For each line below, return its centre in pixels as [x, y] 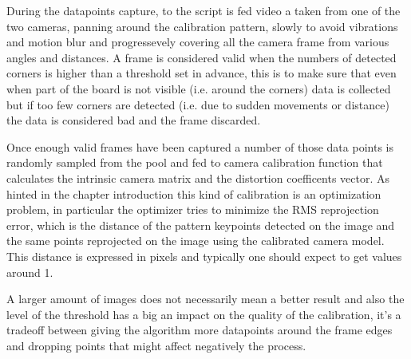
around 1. [30, 272]
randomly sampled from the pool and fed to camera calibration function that [195, 162]
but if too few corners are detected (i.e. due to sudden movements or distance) [198, 104]
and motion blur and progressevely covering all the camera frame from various [198, 42]
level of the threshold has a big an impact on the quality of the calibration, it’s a [204, 314]
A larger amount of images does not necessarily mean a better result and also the [205, 299]
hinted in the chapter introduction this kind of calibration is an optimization [194, 193]
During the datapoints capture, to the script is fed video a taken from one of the [204, 10]
